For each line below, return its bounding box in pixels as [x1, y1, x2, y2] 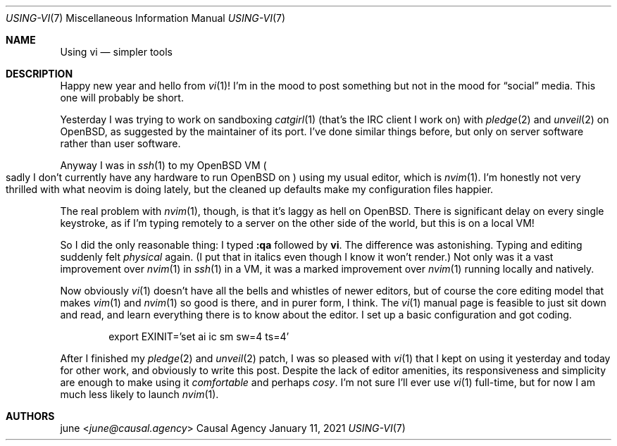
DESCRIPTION [6, 68, 73, 80]
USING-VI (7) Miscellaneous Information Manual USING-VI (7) [6, 12, 286, 24]
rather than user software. [60, 137, 181, 149]
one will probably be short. [60, 92, 184, 104]
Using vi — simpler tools [60, 46, 173, 58]
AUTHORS [6, 410, 55, 422]
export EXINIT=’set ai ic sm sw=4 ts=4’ [108, 330, 289, 342]
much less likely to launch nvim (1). [60, 388, 219, 400]
